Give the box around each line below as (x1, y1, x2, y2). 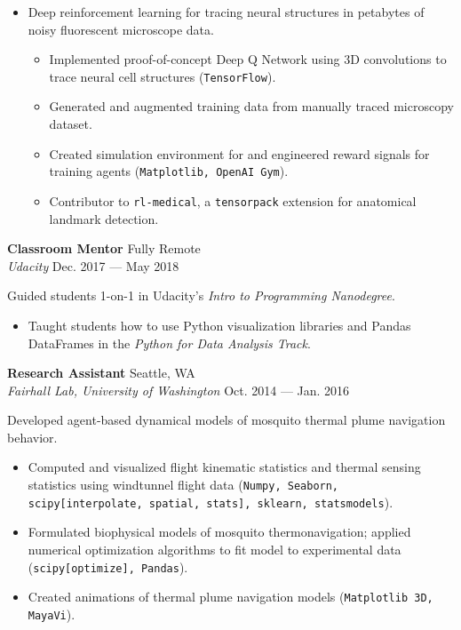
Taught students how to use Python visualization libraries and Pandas (28, 315, 411, 334)
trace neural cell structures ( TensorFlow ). (49, 67, 276, 85)
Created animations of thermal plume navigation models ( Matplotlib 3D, (28, 587, 433, 606)
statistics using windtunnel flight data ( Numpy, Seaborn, (28, 475, 339, 494)
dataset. (49, 115, 92, 133)
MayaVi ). (28, 604, 76, 623)
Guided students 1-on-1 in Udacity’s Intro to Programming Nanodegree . (7, 286, 395, 305)
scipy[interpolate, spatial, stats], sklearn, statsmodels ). (28, 492, 393, 511)
